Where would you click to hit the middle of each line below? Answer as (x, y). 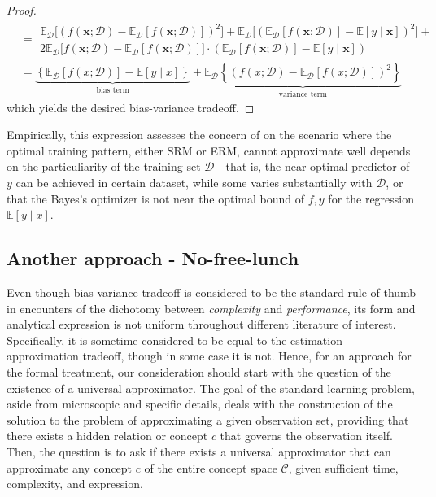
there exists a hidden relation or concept (107, 436)
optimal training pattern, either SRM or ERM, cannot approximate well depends (209, 150)
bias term (113, 91)
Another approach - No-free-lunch (153, 258)
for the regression (371, 198)
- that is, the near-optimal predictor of (314, 166)
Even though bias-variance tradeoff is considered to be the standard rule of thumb (211, 292)
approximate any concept (70, 467)
